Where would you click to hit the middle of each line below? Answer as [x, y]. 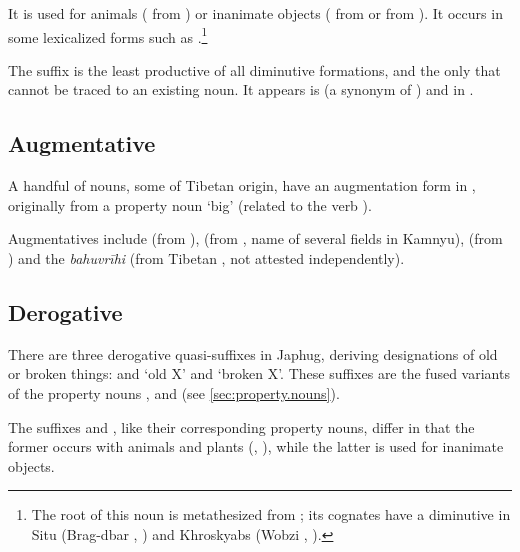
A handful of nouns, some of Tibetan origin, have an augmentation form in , [242, 185]
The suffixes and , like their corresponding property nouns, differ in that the [241, 426]
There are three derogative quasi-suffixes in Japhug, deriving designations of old [253, 353]
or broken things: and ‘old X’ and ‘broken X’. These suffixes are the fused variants [259, 373]
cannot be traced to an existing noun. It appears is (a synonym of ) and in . [241, 89]
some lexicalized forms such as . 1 [108, 35]
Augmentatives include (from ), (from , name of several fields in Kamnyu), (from [255, 238]
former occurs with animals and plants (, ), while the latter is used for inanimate [256, 446]
